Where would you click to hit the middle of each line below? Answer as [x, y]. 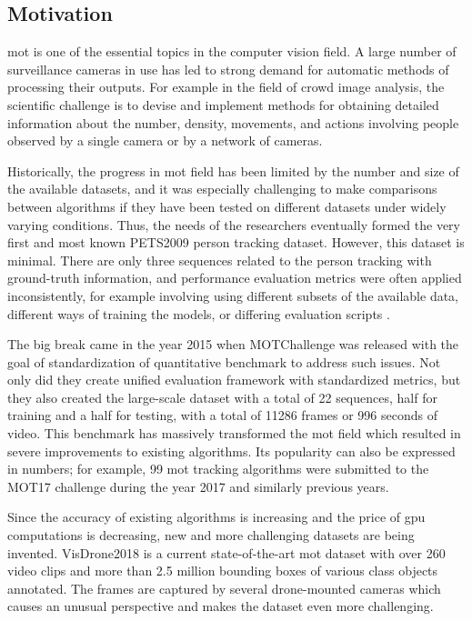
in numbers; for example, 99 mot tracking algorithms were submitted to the [218, 469]
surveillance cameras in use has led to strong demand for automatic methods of [228, 69]
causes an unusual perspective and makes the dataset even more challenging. [221, 606]
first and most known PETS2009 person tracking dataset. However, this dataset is [236, 242]
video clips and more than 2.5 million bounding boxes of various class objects [223, 571]
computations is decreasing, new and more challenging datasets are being [211, 535]
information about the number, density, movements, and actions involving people [233, 122]
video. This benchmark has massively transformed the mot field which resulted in [234, 433]
